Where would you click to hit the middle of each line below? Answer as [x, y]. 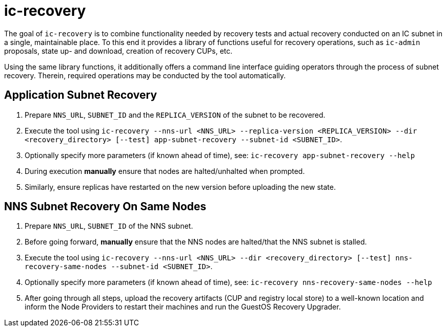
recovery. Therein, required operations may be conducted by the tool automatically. [145, 75]
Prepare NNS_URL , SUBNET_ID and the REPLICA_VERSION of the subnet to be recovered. [175, 115]
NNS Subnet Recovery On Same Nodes [105, 207]
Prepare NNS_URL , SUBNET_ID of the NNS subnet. [109, 226]
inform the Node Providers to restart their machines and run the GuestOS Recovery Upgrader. [183, 307]
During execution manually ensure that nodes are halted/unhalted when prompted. [165, 171]
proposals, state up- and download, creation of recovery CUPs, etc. [118, 51]
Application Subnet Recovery [81, 95]
